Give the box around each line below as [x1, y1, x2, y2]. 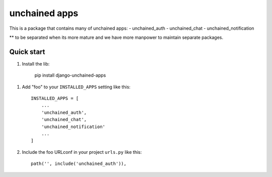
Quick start [9, 47, 45, 56]
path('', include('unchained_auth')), [31, 161, 127, 166]
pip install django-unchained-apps [34, 72, 106, 78]
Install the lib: [22, 61, 50, 67]
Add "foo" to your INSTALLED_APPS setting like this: [22, 84, 131, 90]
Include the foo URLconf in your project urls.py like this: [22, 149, 142, 155]
